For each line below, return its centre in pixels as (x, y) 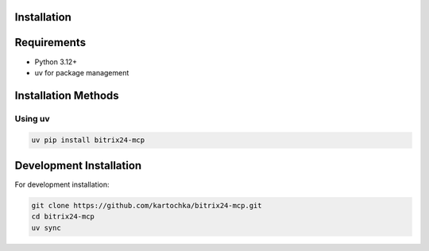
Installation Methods (67, 95)
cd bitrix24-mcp (63, 217)
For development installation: (62, 184)
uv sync (46, 228)
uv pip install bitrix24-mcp (88, 140)
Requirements (50, 42)
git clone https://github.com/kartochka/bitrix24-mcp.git (147, 205)
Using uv (32, 118)
